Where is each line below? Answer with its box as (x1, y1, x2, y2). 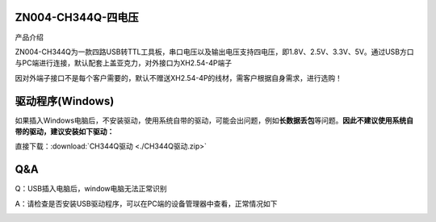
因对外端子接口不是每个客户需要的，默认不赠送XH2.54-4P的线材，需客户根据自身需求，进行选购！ (15, 73, 343, 82)
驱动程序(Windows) (15, 94, 115, 108)
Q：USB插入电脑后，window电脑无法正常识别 (15, 184, 167, 194)
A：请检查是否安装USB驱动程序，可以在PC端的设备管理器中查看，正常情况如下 (15, 199, 278, 208)
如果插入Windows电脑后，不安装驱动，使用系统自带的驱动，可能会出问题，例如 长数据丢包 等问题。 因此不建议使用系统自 (15, 115, 414, 125)
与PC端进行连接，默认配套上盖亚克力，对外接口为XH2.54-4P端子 (15, 58, 233, 68)
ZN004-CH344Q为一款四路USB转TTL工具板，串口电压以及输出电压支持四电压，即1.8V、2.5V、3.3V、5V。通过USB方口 (15, 47, 415, 57)
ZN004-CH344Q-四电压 (15, 10, 139, 24)
